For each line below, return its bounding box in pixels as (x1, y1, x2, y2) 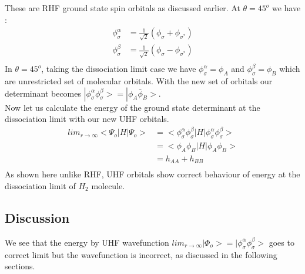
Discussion (5, 209, 70, 227)
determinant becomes (5, 87, 81, 99)
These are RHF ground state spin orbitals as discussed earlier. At (5, 2, 240, 14)
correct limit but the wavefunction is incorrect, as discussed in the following (5, 248, 277, 260)
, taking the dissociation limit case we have (41, 62, 196, 75)
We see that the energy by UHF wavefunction (5, 236, 169, 248)
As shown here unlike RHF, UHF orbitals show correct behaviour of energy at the (5, 168, 300, 180)
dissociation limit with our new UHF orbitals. (5, 113, 169, 125)
